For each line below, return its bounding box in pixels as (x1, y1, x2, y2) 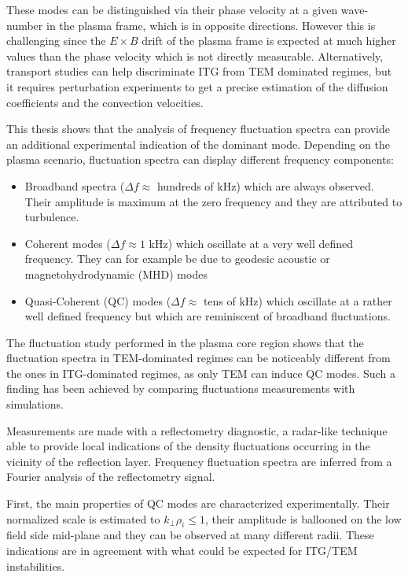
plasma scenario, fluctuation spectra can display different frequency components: (6, 151, 394, 168)
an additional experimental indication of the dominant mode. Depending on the (6, 135, 390, 152)
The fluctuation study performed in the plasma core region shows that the (6, 334, 364, 350)
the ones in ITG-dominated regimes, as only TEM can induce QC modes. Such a (6, 364, 395, 381)
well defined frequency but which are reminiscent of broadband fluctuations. (24, 308, 391, 324)
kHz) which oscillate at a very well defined (149, 235, 354, 251)
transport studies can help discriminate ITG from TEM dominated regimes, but (6, 63, 392, 80)
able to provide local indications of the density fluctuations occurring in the (6, 438, 370, 454)
